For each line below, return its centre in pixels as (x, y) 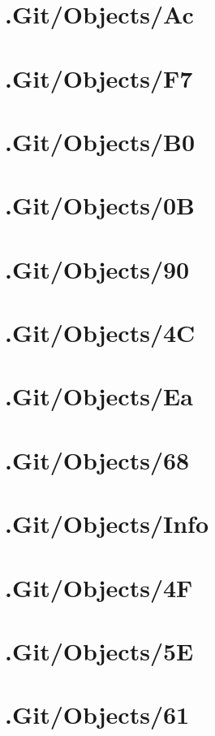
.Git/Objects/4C (100, 333)
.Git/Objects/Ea (99, 396)
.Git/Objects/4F (99, 587)
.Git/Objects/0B (100, 205)
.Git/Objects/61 (97, 714)
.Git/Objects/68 (97, 459)
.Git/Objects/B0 (100, 141)
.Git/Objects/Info (107, 524)
